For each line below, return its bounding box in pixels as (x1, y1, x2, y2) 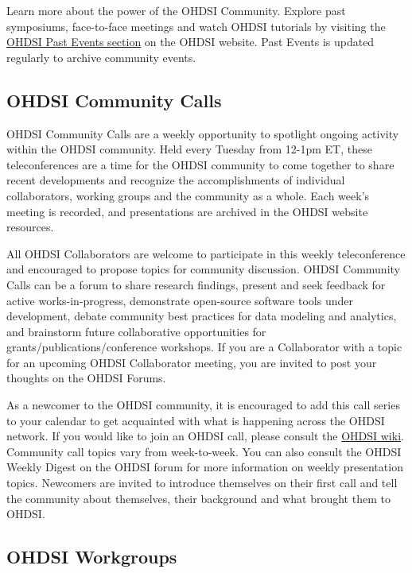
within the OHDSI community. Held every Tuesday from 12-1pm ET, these (6, 141, 372, 157)
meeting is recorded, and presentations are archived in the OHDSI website (6, 203, 368, 219)
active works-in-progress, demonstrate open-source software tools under (6, 292, 353, 308)
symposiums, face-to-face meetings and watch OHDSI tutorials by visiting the (6, 17, 386, 34)
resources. (6, 219, 54, 235)
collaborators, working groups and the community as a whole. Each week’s (6, 187, 370, 203)
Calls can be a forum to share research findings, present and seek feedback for (6, 276, 386, 292)
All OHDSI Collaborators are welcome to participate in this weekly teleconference (6, 245, 406, 261)
